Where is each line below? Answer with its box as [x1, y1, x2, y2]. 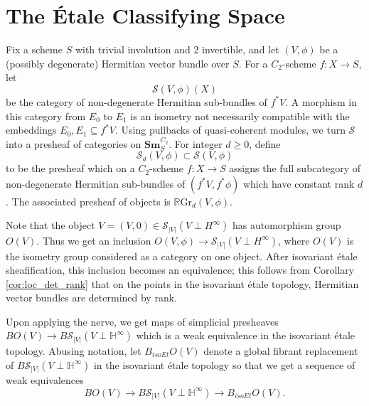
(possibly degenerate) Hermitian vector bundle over [6, 55, 230, 70]
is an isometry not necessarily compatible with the [130, 108, 350, 123]
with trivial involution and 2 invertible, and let [75, 42, 279, 57]
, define [249, 136, 281, 151]
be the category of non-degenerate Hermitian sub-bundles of [6, 94, 267, 109]
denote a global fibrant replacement [203, 343, 358, 358]
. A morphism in [285, 94, 358, 109]
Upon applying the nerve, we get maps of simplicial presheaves [6, 314, 279, 328]
